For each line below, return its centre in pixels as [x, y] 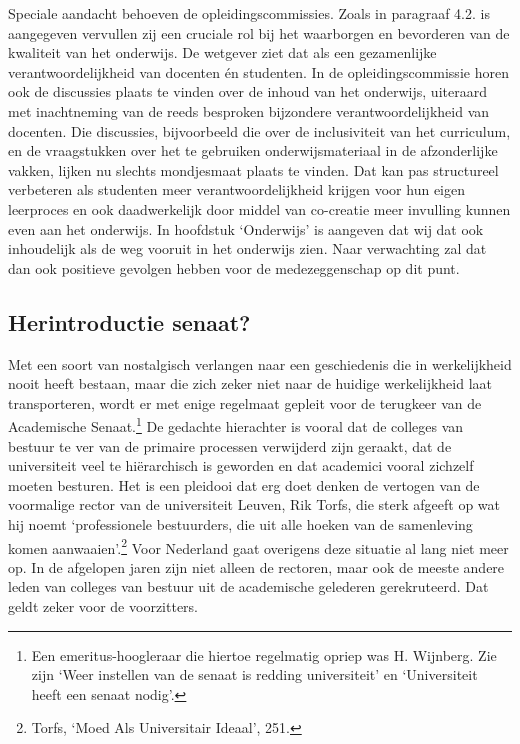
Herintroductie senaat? [129, 321]
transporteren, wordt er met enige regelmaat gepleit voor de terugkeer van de [245, 402]
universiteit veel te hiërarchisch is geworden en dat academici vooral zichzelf [241, 465]
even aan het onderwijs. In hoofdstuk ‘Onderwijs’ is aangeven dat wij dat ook [246, 228]
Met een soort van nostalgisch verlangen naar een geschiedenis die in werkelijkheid [260, 363]
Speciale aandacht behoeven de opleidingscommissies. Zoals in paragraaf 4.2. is [249, 13]
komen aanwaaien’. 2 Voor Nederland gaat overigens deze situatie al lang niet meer [258, 546]
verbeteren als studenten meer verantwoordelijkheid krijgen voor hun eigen [237, 189]
